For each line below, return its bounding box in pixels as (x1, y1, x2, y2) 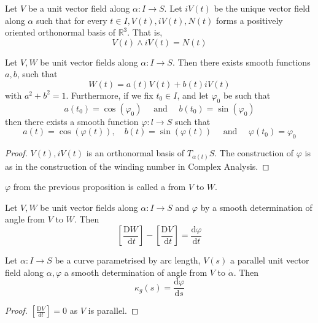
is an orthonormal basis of (86, 146, 185, 159)
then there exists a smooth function (5, 115, 139, 127)
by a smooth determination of (200, 200, 312, 213)
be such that (223, 88, 271, 101)
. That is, (127, 26, 163, 39)
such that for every (36, 13, 107, 26)
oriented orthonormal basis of (5, 26, 115, 39)
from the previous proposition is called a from (13, 180, 186, 193)
